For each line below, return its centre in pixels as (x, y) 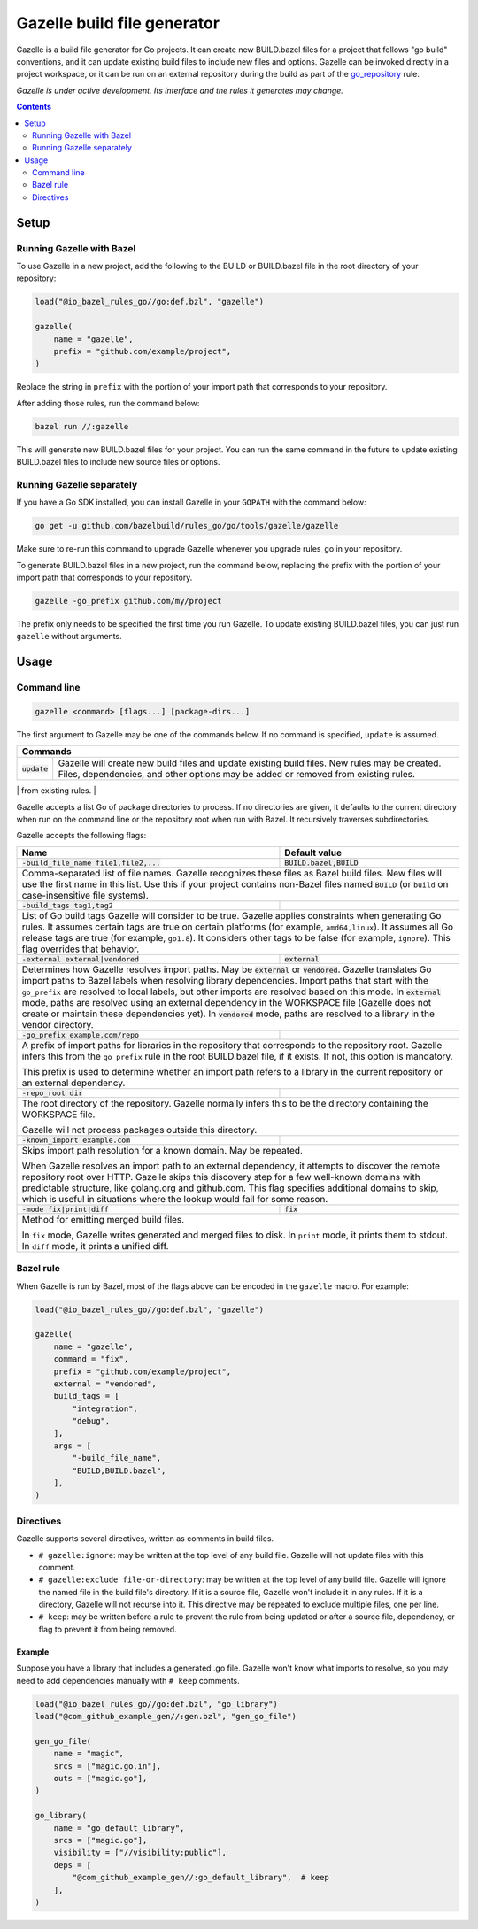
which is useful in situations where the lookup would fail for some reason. (175, 1199)
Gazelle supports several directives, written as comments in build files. (145, 1539)
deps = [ (73, 1865)
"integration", (105, 1408)
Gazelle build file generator (118, 23)
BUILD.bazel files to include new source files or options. (118, 462)
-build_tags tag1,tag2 (68, 905)
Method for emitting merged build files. (103, 1219)
